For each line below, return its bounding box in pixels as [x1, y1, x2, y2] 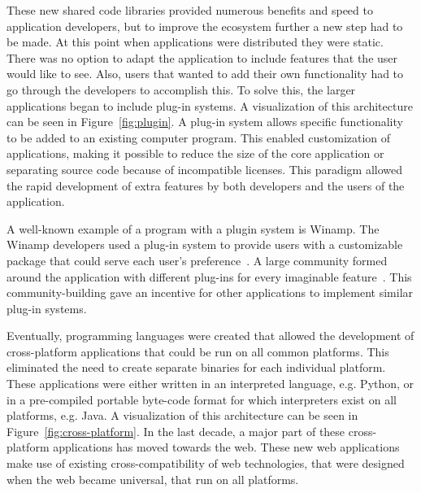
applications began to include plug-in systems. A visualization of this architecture [7, 97, 413, 114]
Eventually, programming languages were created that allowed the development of [7, 327, 414, 344]
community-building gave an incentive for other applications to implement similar [7, 284, 414, 301]
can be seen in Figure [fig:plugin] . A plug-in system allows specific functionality [7, 113, 403, 130]
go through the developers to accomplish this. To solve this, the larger [7, 81, 356, 98]
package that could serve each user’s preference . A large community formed [7, 251, 388, 268]
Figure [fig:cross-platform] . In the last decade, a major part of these [7, 422, 345, 439]
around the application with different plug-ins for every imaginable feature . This [7, 268, 412, 285]
